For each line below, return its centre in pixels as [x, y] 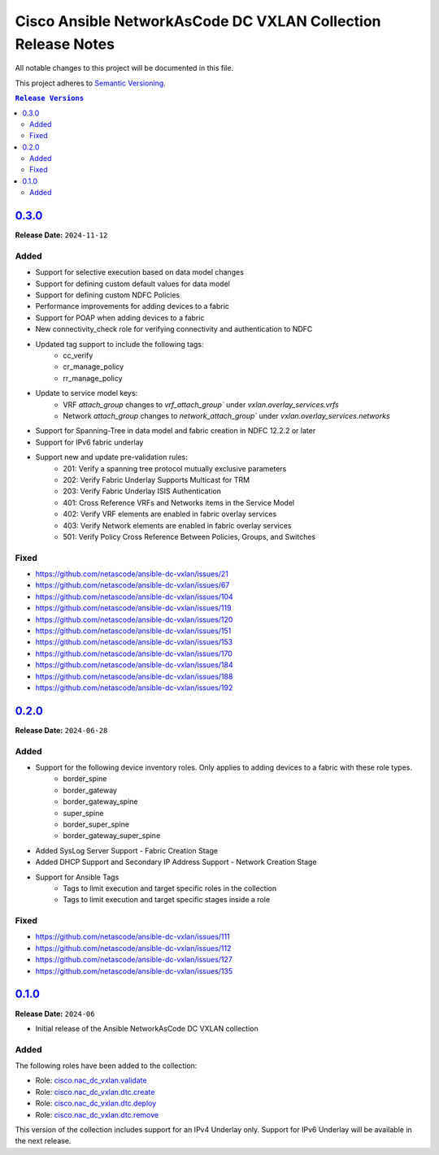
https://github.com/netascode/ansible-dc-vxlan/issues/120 [134, 619]
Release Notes [65, 44]
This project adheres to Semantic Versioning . [90, 83]
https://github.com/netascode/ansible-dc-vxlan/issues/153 [134, 642]
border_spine [85, 779]
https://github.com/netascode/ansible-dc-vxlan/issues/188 [134, 676]
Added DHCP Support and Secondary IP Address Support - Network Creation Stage [176, 862]
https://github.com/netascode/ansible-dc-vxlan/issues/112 [133, 948]
